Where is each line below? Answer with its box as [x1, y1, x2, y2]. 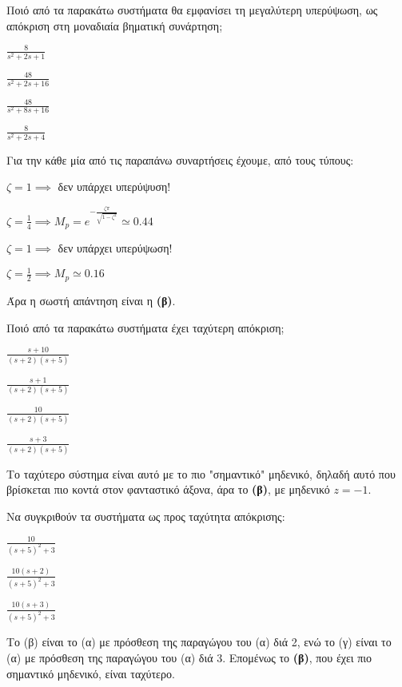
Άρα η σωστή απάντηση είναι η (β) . [6, 292, 176, 308]
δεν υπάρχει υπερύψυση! [58, 178, 171, 195]
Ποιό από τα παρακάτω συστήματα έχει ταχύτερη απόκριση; [6, 319, 285, 336]
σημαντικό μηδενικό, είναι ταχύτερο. [6, 665, 175, 681]
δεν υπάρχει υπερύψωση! [58, 240, 173, 256]
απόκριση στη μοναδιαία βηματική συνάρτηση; [6, 17, 223, 34]
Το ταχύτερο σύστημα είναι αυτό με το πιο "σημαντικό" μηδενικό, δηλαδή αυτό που [6, 465, 396, 482]
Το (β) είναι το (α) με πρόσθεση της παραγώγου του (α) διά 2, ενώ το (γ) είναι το [6, 633, 392, 650]
